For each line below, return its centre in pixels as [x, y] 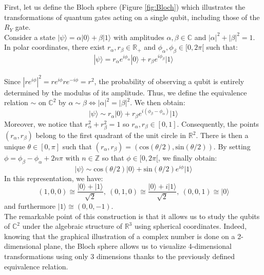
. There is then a [222, 135]
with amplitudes [139, 37]
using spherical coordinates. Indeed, [191, 226]
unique [15, 146]
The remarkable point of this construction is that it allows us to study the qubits [132, 216]
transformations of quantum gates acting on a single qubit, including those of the [132, 17]
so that [113, 158]
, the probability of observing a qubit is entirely [169, 81]
